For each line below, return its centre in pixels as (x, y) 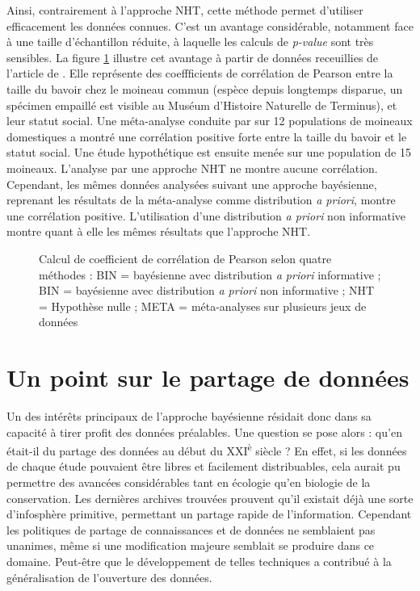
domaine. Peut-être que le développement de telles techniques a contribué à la (199, 561)
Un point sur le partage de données (208, 377)
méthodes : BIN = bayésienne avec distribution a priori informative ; (210, 274)
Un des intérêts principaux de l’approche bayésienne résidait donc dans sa (189, 416)
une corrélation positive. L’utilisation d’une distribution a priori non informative (206, 215)
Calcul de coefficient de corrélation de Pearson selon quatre (185, 258)
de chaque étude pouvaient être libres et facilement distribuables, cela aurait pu (204, 466)
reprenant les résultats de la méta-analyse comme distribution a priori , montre (201, 200)
